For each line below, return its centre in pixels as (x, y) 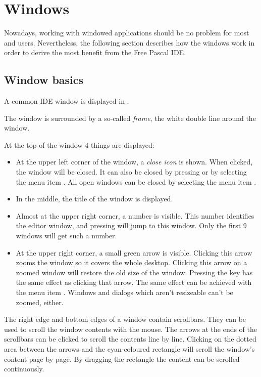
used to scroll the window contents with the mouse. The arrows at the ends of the (131, 329)
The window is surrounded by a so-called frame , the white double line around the (130, 118)
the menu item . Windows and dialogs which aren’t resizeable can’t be (124, 292)
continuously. (24, 369)
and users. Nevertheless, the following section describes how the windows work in (129, 42)
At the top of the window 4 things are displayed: (79, 144)
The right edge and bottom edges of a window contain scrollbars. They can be (125, 319)
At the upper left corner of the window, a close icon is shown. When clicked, (134, 162)
